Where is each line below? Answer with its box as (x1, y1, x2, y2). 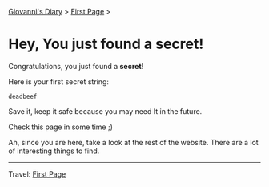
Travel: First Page (8, 169, 66, 179)
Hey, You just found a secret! (8, 35, 204, 53)
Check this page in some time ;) (8, 122, 114, 132)
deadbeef (8, 92, 38, 100)
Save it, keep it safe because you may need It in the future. (8, 106, 203, 116)
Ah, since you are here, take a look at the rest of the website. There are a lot (8, 137, 259, 147)
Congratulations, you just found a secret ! (8, 61, 144, 71)
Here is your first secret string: (8, 76, 110, 87)
